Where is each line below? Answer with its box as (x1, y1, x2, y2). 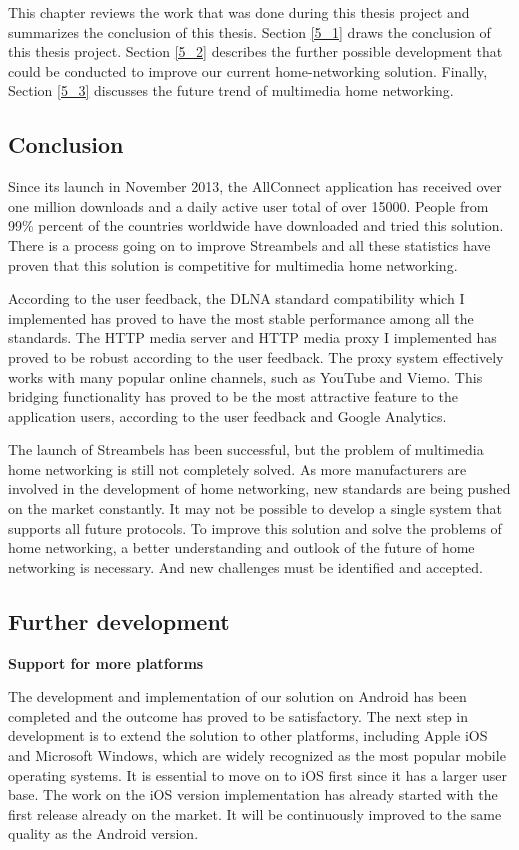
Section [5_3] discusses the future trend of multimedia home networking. (8, 80, 454, 101)
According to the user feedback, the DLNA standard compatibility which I (8, 288, 465, 309)
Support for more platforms (8, 652, 204, 673)
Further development (8, 605, 230, 636)
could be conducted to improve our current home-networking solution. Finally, (8, 60, 488, 81)
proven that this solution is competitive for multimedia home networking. (8, 254, 458, 275)
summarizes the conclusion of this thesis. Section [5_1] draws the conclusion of (8, 21, 491, 42)
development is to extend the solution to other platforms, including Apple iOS (8, 725, 488, 746)
